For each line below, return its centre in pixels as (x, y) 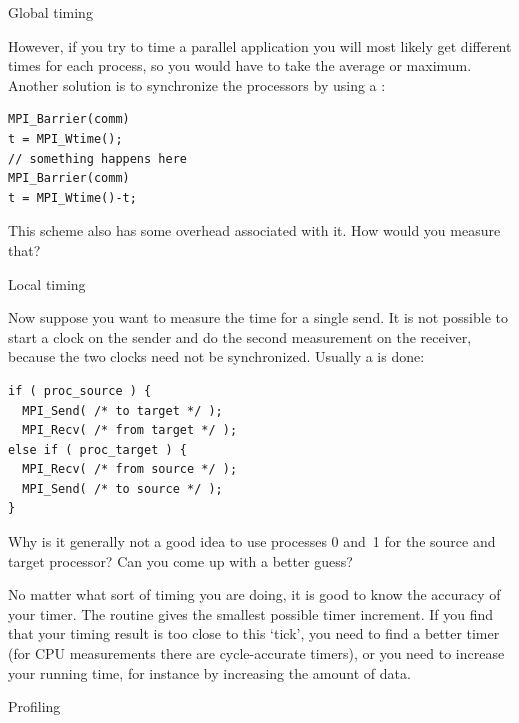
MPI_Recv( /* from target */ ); (130, 430)
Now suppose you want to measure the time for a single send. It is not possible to (258, 317)
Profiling (34, 706)
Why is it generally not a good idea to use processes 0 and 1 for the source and (252, 541)
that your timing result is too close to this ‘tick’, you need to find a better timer (254, 633)
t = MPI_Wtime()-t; (72, 197)
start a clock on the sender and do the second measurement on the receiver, (240, 336)
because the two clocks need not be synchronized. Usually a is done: (216, 356)
